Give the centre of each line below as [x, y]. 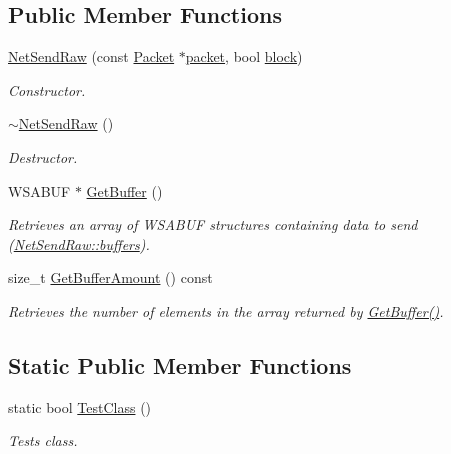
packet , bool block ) [244, 56]
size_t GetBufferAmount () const [110, 277]
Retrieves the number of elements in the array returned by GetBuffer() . [226, 310]
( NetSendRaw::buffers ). [79, 243]
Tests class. [43, 440]
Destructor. [43, 156]
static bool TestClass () [80, 406]
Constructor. [47, 89]
